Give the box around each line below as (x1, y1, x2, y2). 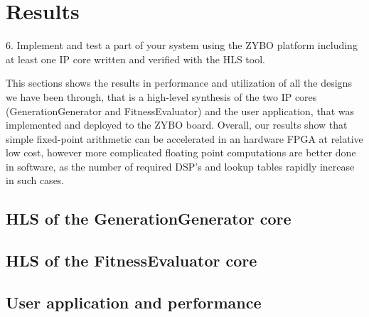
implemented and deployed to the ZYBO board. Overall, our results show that (6, 117, 348, 132)
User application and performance (6, 291, 262, 313)
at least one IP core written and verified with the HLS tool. (6, 51, 265, 66)
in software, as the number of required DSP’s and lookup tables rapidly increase (6, 158, 355, 173)
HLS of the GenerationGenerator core (6, 208, 292, 230)
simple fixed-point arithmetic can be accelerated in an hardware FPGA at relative (6, 131, 363, 146)
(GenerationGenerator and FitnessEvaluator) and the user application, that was (6, 103, 354, 118)
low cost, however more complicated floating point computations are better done (6, 145, 356, 160)
